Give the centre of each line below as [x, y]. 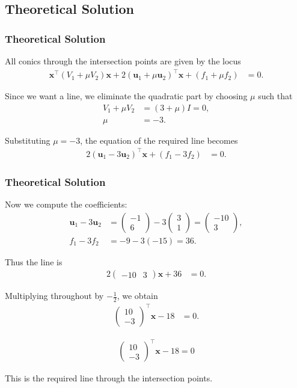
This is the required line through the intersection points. [109, 378]
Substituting [28, 140]
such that [275, 96]
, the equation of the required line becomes [159, 140]
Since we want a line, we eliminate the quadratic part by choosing [126, 96]
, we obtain [137, 296]
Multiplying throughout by [54, 296]
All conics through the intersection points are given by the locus [123, 61]
